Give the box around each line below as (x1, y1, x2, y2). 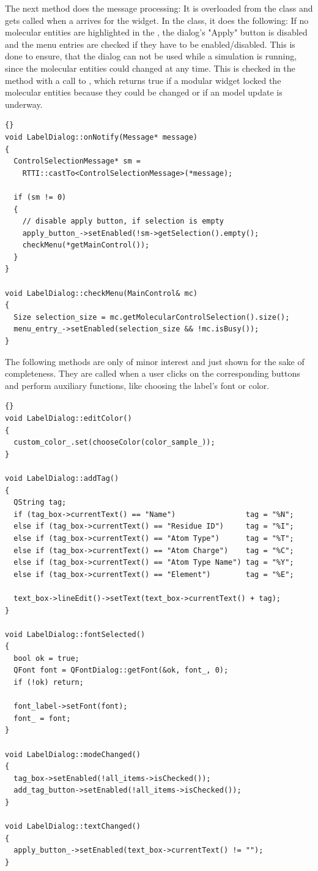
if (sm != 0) (13, 192, 67, 202)
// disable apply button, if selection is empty (22, 217, 224, 226)
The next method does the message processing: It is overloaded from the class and (5, 2, 313, 14)
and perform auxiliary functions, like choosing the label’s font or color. (5, 379, 270, 391)
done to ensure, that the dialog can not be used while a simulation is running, (5, 50, 297, 62)
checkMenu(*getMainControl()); (22, 241, 150, 250)
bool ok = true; (13, 654, 79, 663)
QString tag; (13, 498, 67, 507)
